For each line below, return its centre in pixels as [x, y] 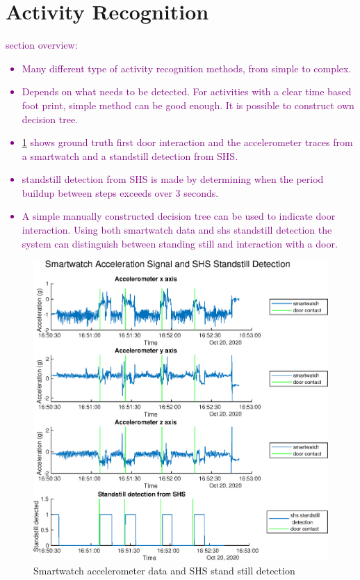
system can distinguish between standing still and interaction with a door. [180, 243]
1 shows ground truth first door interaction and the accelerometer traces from [187, 142]
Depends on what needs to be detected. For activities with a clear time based [187, 91]
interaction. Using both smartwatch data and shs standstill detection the [177, 230]
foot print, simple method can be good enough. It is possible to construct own [188, 105]
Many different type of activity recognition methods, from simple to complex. [187, 68]
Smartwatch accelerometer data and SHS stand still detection [164, 570]
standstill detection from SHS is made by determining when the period [173, 179]
